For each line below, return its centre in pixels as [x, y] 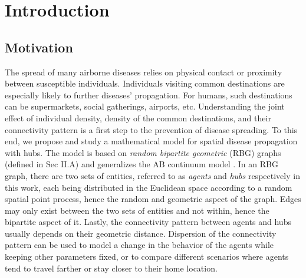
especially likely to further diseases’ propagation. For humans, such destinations [149, 95]
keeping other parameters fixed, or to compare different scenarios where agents [147, 257]
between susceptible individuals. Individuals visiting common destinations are [145, 83]
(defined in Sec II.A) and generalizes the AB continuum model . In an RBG [142, 164]
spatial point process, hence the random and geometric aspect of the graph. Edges [153, 199]
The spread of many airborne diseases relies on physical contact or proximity [144, 72]
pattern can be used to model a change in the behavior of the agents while [139, 245]
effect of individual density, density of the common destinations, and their [138, 118]
